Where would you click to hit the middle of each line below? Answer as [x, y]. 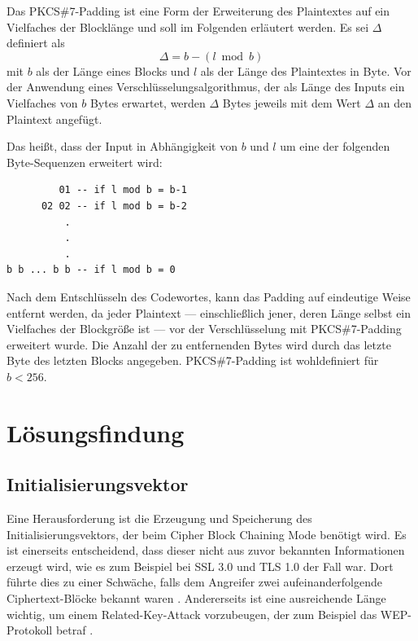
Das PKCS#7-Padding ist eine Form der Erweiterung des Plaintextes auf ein [198, 11]
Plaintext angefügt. [54, 119]
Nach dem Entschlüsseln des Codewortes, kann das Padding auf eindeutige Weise [209, 296]
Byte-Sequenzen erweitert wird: [85, 162]
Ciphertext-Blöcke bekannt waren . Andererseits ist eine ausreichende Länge [196, 598]
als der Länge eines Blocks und [113, 70]
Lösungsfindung [96, 432]
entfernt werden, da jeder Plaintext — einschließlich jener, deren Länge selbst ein [209, 312]
